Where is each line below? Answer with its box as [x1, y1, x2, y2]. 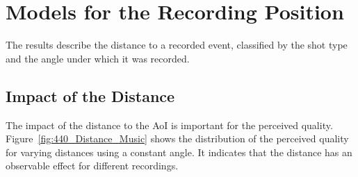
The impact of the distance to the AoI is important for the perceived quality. [6, 117, 333, 132]
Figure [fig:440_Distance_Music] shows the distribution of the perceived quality [6, 131, 349, 146]
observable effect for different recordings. [6, 158, 179, 173]
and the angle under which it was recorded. [6, 51, 190, 65]
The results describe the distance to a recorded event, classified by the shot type [6, 37, 348, 52]
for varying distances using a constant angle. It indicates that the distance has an [6, 144, 352, 159]
